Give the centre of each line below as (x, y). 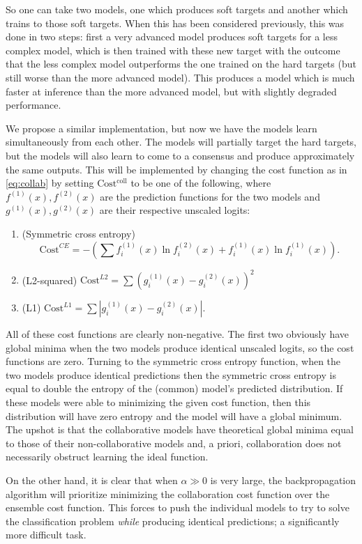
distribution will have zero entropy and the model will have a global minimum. (174, 415)
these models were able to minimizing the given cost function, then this (158, 402)
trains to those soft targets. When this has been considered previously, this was (175, 23)
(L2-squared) (50, 279)
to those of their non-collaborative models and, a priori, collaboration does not (174, 443)
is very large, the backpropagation (283, 480)
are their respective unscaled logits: (175, 210)
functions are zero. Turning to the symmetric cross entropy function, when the (173, 361)
